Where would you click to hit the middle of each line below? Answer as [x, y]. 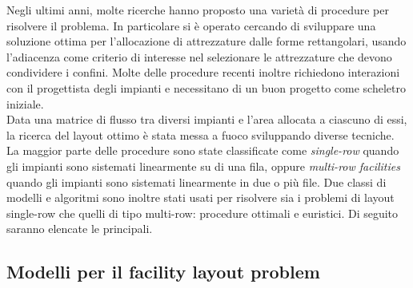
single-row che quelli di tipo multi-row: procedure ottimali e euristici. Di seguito [202, 213]
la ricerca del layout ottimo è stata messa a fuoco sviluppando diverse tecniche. [200, 134]
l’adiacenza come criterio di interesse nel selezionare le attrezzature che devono [199, 56]
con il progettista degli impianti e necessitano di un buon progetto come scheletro [206, 87]
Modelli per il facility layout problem [163, 272]
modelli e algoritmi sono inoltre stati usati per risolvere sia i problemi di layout [200, 197]
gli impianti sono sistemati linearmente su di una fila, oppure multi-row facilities [203, 166]
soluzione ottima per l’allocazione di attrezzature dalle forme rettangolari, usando [206, 41]
